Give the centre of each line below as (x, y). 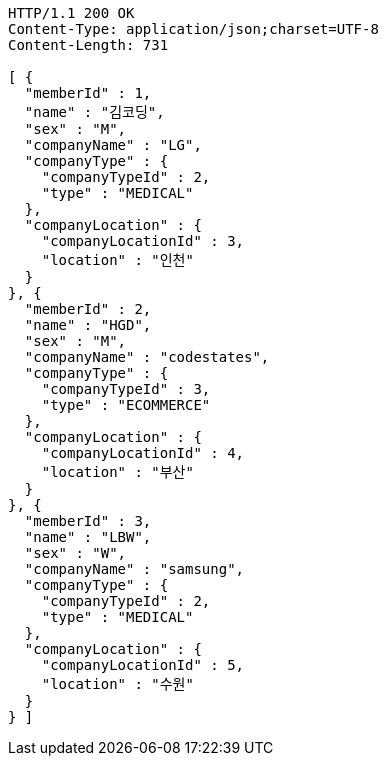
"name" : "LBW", (88, 537)
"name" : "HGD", (88, 325)
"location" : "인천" (117, 260)
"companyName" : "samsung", (134, 569)
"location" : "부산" (117, 472)
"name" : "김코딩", (94, 112)
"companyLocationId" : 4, (143, 453)
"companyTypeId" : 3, (126, 389)
